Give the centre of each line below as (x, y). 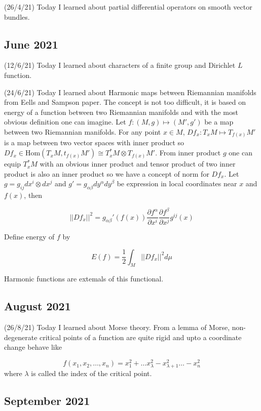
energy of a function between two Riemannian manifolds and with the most (121, 112)
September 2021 (47, 401)
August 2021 (38, 306)
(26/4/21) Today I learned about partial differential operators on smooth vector (128, 7)
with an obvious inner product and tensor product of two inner (138, 164)
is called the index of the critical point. (91, 373)
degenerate (21, 337)
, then (33, 195)
